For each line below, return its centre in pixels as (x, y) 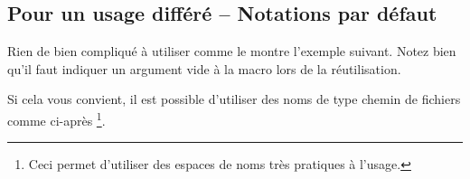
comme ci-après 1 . (56, 118)
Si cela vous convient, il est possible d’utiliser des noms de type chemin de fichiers (234, 99)
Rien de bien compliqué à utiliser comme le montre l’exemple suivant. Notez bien (232, 51)
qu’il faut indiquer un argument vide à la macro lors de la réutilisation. (204, 68)
